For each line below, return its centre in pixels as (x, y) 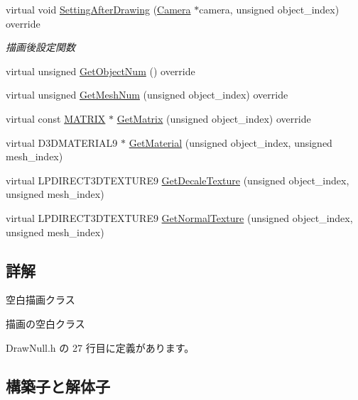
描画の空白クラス (45, 323)
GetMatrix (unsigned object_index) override (214, 118)
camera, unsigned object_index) (269, 9)
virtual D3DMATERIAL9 (62, 142)
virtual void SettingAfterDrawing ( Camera (98, 9)
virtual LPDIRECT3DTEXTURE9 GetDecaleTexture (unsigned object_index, (178, 180)
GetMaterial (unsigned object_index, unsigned (230, 142)
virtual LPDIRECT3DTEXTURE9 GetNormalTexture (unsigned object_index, (179, 217)
